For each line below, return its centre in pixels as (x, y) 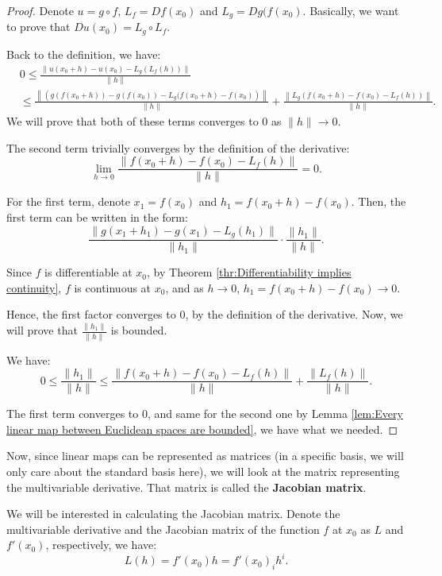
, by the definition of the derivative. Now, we (294, 314)
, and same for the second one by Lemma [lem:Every (275, 414)
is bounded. (139, 330)
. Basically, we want (351, 10)
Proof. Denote (40, 10)
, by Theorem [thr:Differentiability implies (249, 272)
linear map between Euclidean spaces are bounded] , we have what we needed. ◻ (202, 429)
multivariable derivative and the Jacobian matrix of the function (163, 529)
